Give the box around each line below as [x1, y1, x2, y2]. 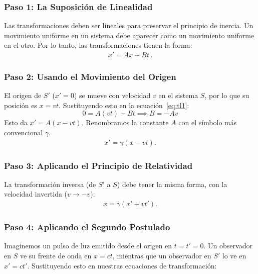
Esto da [4, 117, 28, 128]
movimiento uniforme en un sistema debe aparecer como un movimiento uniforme [4, 30, 254, 40]
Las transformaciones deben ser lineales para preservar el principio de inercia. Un [4, 20, 253, 31]
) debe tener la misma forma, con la [117, 178, 227, 189]
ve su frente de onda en [20, 250, 92, 260]
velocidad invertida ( [4, 189, 68, 199]
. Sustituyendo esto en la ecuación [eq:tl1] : [59, 100, 189, 110]
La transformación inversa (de [4, 178, 96, 189]
